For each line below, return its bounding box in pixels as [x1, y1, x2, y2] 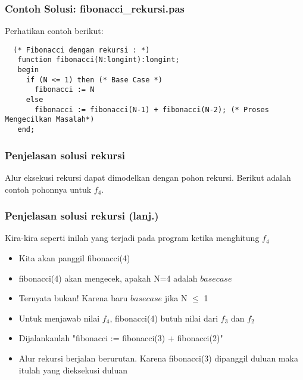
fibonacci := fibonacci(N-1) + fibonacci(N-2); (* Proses [35, 105, 269, 114]
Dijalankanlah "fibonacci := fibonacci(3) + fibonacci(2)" [18, 332, 223, 344]
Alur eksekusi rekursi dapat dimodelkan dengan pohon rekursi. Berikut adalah [5, 171, 291, 183]
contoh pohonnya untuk [5, 183, 92, 195]
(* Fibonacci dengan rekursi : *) [13, 45, 150, 54]
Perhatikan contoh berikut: [5, 24, 104, 37]
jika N [164, 292, 188, 304]
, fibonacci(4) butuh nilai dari [110, 311, 218, 324]
